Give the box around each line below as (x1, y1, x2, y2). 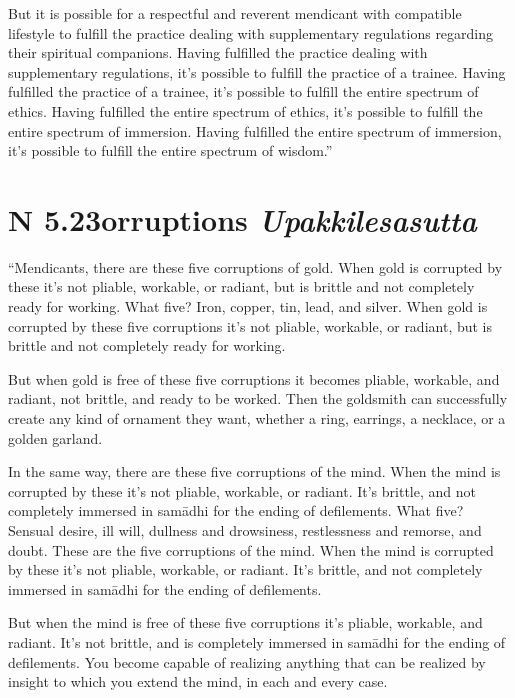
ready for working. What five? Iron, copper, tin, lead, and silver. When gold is (8, 296, 488, 317)
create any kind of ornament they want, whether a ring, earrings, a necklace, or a (8, 408, 506, 429)
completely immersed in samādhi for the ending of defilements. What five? (8, 500, 464, 521)
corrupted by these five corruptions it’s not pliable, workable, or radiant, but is (8, 315, 493, 336)
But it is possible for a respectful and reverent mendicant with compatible (8, 3, 462, 23)
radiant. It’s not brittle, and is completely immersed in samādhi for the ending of (8, 631, 506, 652)
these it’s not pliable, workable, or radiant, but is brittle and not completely (8, 276, 475, 297)
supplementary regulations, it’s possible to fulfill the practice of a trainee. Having (8, 61, 506, 82)
